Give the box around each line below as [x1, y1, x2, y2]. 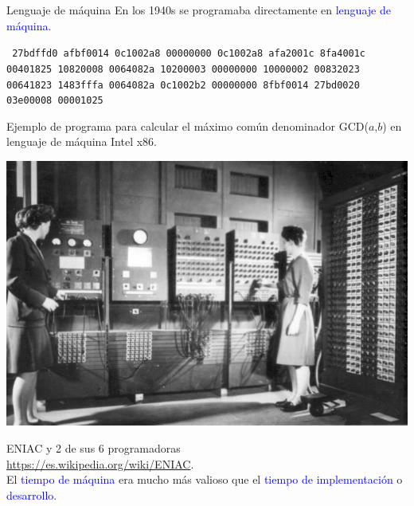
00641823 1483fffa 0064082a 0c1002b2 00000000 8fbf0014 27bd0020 [6, 79, 360, 91]
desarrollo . [6, 486, 57, 503]
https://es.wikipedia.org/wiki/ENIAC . [6, 455, 194, 472]
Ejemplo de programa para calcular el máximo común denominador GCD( [6, 117, 369, 134]
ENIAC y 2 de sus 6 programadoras [6, 439, 181, 456]
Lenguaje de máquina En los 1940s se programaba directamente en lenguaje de [6, 2, 391, 18]
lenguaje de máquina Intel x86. [6, 133, 158, 150]
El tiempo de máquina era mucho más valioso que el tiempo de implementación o [6, 471, 403, 488]
